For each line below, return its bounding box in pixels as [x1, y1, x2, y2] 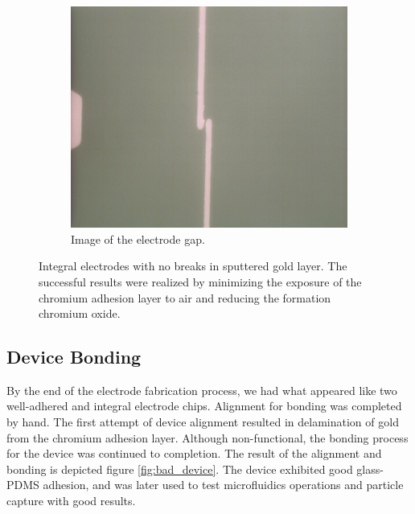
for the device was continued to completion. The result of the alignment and [6, 445, 382, 462]
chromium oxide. [39, 305, 121, 322]
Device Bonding [6, 344, 142, 369]
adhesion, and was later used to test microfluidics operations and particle [43, 476, 404, 493]
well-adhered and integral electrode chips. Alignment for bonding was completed [6, 397, 402, 414]
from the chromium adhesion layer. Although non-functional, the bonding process [6, 429, 409, 446]
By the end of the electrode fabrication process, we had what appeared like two [6, 381, 397, 398]
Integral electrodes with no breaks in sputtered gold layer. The [39, 257, 347, 274]
